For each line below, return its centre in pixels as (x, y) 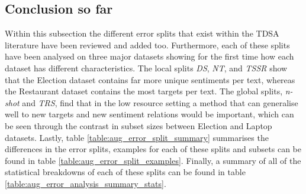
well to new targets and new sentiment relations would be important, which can (149, 114)
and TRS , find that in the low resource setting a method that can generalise (160, 102)
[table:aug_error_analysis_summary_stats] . (86, 183)
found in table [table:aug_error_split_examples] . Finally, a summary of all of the (153, 160)
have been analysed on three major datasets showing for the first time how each (149, 56)
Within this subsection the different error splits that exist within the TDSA (142, 33)
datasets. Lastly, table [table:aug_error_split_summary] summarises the (137, 137)
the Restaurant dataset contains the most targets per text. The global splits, (144, 91)
